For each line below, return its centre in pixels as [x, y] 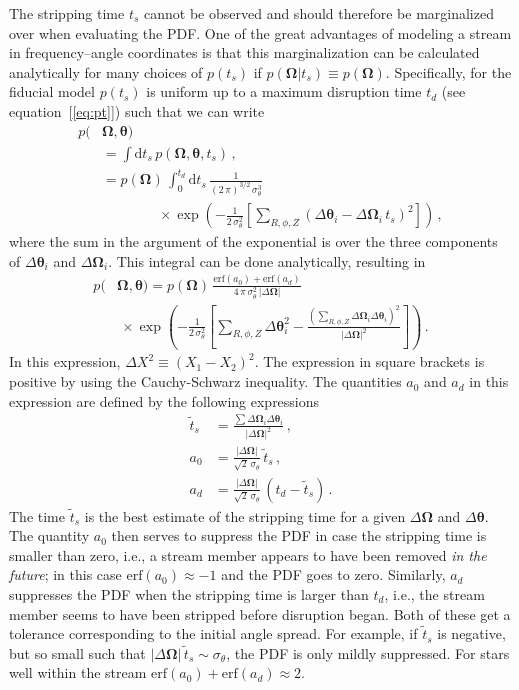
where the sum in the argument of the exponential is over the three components [253, 241]
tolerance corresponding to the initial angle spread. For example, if [213, 633]
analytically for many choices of [106, 71]
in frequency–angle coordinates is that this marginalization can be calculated [244, 52]
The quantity [49, 535]
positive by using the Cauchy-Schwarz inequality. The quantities [205, 381]
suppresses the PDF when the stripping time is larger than [189, 593]
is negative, [471, 633]
